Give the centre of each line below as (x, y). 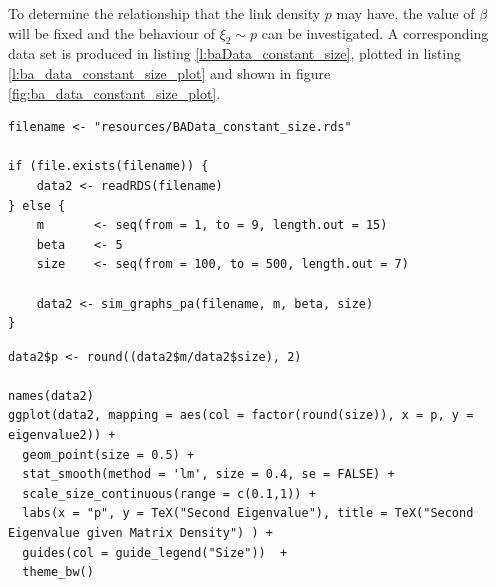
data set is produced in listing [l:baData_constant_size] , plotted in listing (235, 53)
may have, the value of (405, 13)
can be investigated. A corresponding (375, 32)
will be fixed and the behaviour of (111, 32)
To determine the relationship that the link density (164, 13)
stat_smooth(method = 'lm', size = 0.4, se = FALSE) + (208, 474)
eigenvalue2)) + (62, 435)
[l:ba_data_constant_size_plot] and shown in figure (169, 72)
